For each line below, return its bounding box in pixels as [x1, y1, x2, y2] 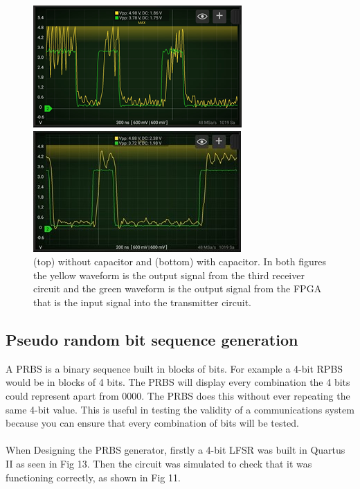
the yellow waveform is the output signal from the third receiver [33, 267, 305, 282]
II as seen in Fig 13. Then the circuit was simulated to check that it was [6, 456, 312, 470]
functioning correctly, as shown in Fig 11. [6, 470, 181, 484]
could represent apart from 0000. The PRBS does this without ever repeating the [6, 388, 350, 402]
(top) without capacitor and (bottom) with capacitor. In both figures [33, 254, 326, 269]
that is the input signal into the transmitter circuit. [33, 294, 251, 309]
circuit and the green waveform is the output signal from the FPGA [33, 281, 322, 296]
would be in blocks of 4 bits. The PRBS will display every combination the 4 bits [6, 375, 350, 389]
